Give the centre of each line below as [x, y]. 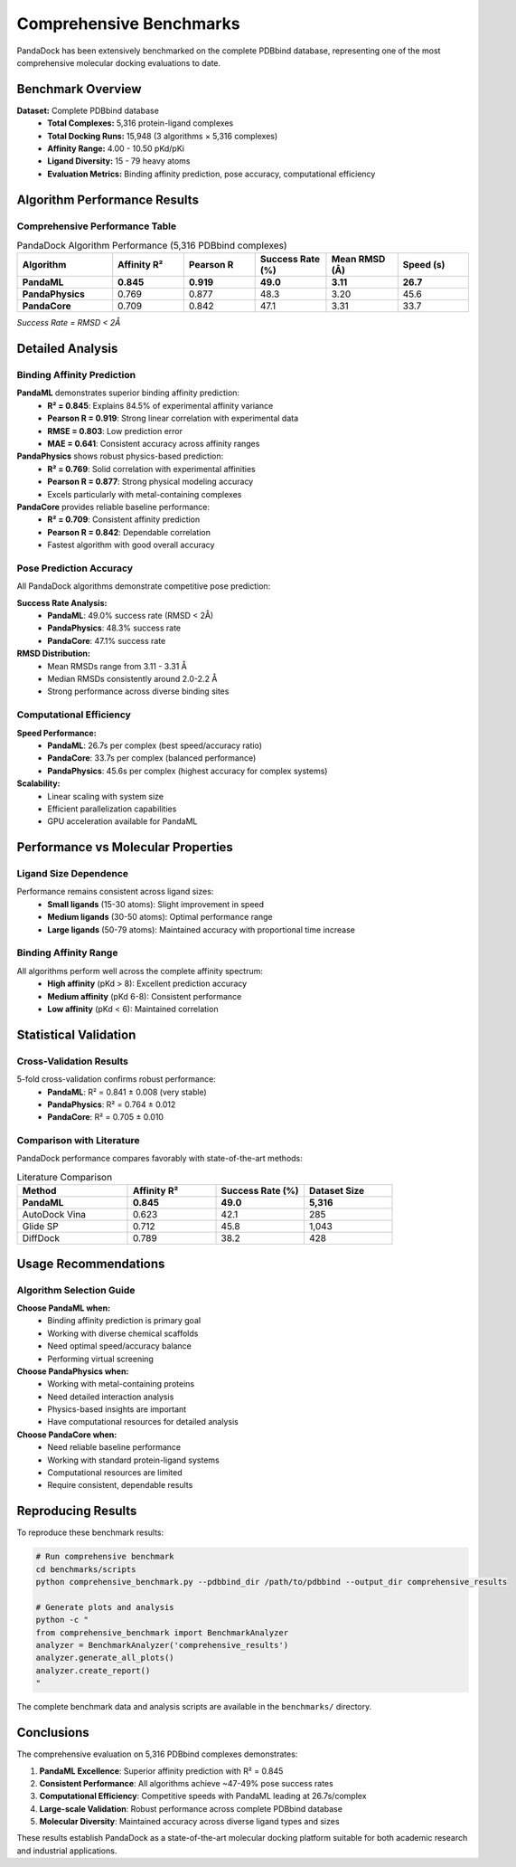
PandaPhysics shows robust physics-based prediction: [120, 456]
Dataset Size [337, 1191]
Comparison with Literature [78, 1141]
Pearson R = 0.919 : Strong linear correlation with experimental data [173, 418]
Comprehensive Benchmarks [129, 24]
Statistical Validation [76, 1034]
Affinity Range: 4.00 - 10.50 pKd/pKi [116, 148]
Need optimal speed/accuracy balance [119, 1346]
